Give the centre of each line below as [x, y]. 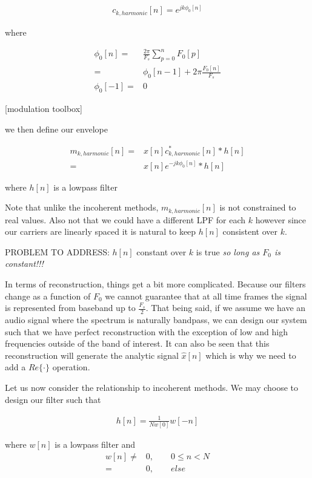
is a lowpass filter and [95, 444]
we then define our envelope [56, 129]
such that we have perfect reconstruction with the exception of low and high [146, 331]
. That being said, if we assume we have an [226, 308]
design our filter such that [53, 399]
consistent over [250, 231]
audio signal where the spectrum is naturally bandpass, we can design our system [156, 319]
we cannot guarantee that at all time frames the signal [206, 296]
